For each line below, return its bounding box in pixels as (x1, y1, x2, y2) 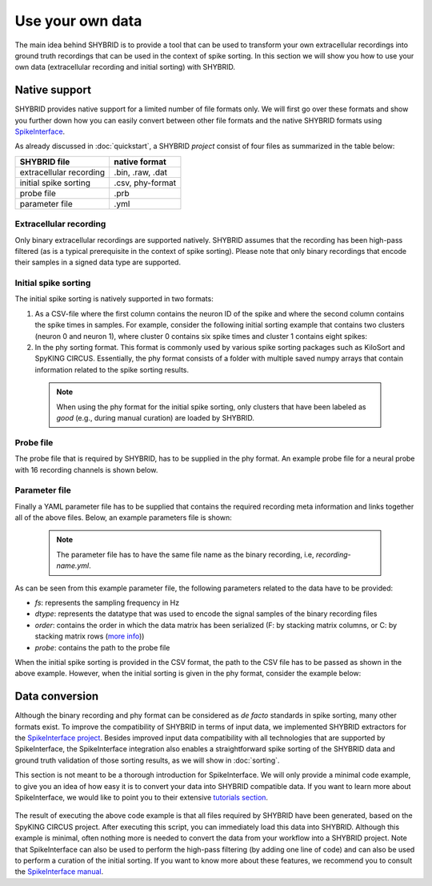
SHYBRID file (19, 156, 70, 167)
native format (114, 156, 167, 167)
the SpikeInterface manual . (14, 867, 104, 876)
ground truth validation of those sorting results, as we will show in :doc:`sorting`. (14, 755, 280, 765)
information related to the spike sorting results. (34, 364, 190, 374)
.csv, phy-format (114, 177, 176, 188)
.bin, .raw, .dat (114, 167, 168, 178)
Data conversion (14, 690, 99, 703)
